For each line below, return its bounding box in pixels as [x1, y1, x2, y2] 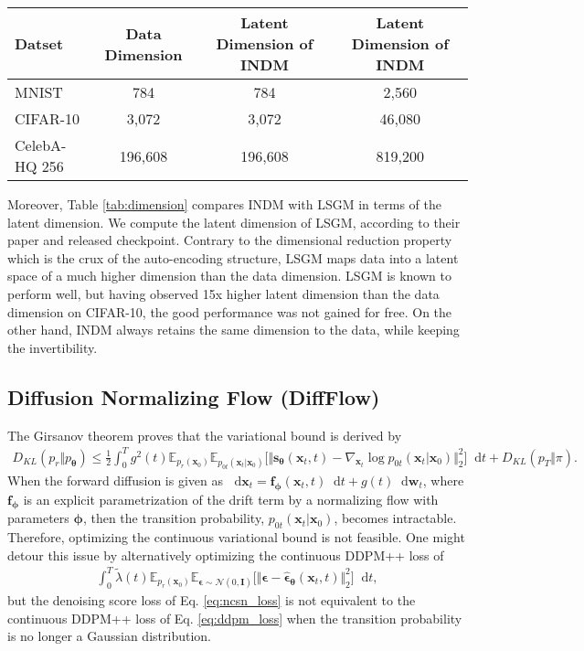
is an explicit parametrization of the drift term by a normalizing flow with [23, 489, 439, 508]
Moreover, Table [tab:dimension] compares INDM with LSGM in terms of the [7, 195, 441, 213]
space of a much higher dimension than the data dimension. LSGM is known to [7, 266, 451, 285]
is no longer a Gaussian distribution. [7, 626, 211, 646]
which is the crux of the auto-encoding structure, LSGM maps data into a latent [7, 248, 459, 267]
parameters [7, 508, 69, 528]
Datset [15, 33, 64, 54]
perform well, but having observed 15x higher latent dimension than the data [7, 283, 440, 303]
